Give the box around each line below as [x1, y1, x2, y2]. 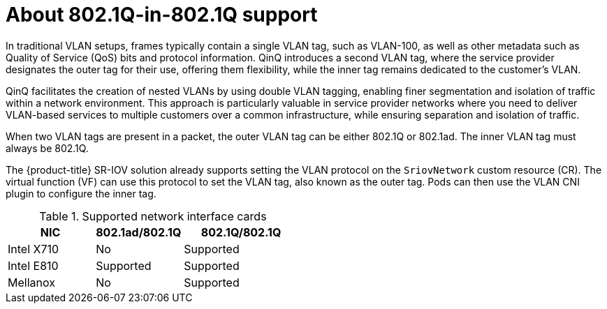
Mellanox [8, 275, 55, 289]
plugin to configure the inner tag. [6, 187, 156, 199]
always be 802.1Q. [6, 142, 89, 154]
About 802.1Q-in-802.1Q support [6, 3, 318, 27]
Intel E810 [8, 258, 59, 273]
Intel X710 [8, 241, 59, 256]
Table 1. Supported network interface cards [39, 209, 267, 223]
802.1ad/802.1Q [96, 225, 182, 239]
